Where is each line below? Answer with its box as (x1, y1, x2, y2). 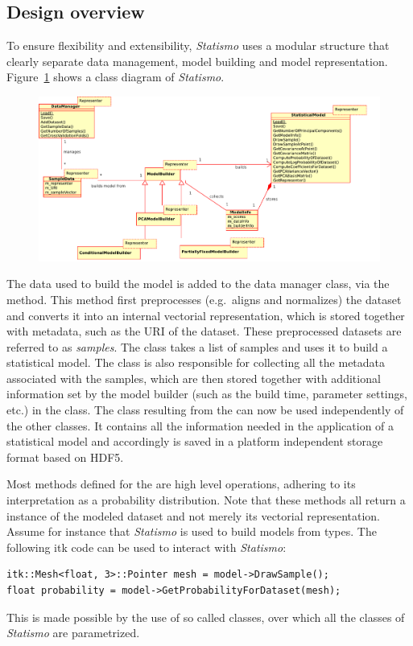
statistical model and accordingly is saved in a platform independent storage (6, 433, 383, 450)
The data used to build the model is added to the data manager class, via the (6, 275, 390, 292)
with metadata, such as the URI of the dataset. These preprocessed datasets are (6, 323, 402, 339)
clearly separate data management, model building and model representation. (6, 52, 388, 69)
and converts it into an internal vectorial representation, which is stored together (6, 307, 405, 323)
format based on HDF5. (6, 448, 124, 465)
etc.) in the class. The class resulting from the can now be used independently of (6, 401, 404, 418)
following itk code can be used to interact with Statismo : (6, 538, 287, 555)
